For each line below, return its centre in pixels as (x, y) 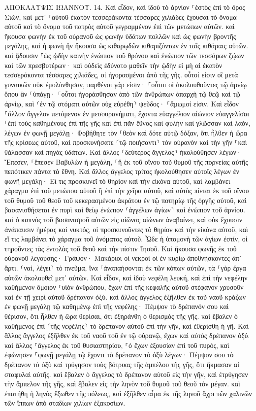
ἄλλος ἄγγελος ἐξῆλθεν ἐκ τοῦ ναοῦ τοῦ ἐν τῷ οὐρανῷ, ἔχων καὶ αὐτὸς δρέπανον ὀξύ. (127, 335)
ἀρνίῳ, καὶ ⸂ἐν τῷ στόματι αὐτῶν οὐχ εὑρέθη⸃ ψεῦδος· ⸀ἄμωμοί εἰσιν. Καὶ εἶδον (122, 103)
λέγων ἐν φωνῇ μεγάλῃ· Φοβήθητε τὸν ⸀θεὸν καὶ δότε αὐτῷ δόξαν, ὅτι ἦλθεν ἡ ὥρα (126, 132)
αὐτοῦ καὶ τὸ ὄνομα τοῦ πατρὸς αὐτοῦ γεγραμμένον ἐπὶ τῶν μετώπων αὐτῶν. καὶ (120, 26)
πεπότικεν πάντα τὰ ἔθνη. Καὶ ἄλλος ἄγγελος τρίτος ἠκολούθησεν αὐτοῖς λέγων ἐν (122, 171)
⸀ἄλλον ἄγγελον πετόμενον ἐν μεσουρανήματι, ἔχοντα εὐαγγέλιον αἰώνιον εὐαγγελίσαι (127, 113)
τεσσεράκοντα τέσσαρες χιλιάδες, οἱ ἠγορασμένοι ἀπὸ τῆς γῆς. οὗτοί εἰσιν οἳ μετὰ (121, 75)
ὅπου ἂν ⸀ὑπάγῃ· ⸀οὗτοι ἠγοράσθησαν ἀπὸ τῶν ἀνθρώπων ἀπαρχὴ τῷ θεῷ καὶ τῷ (122, 94)
